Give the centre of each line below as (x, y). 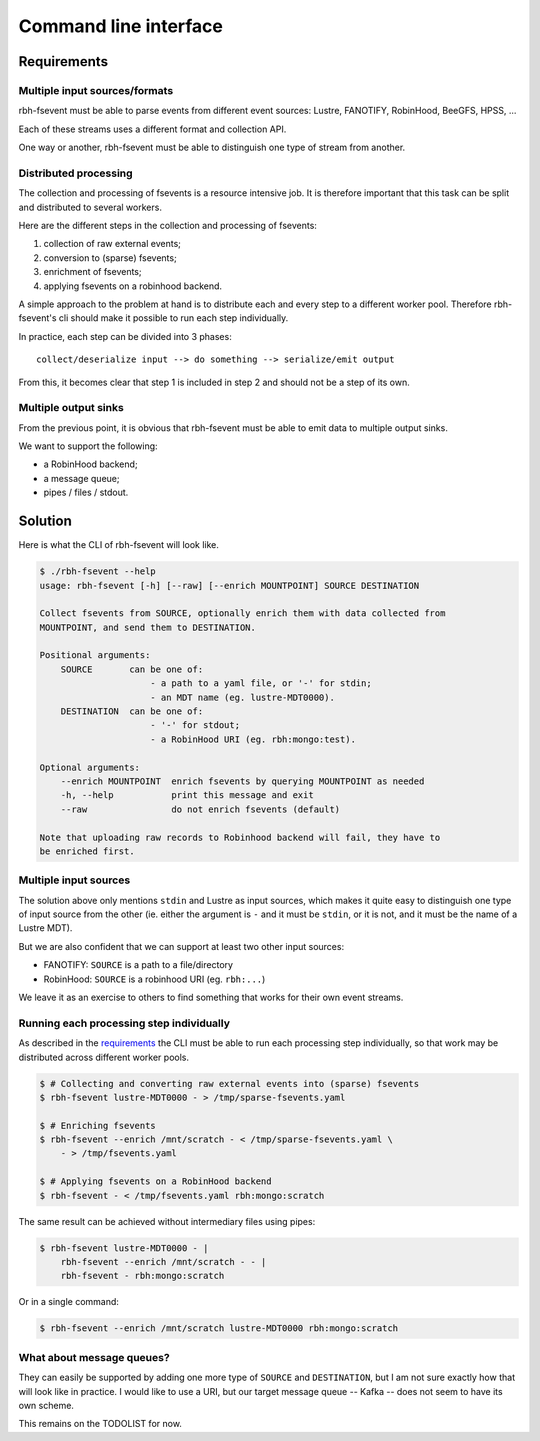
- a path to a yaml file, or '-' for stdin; (261, 683)
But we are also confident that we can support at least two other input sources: (181, 946)
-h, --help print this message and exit (187, 795)
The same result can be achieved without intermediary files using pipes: (167, 1221)
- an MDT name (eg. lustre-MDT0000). (242, 697)
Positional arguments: (95, 655)
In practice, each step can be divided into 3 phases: (125, 336)
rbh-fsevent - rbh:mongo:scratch (142, 1276)
